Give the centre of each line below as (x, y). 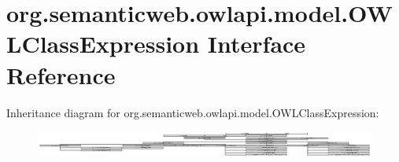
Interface (257, 44)
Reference (61, 74)
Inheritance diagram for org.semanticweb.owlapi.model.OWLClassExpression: (193, 112)
